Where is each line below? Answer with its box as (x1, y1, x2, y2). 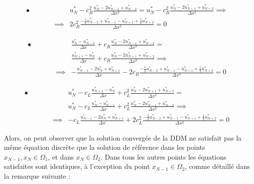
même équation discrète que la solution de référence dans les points (4, 142, 205, 152)
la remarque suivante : (4, 170, 70, 181)
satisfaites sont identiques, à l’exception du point (4, 161, 150, 171)
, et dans (48, 151, 74, 162)
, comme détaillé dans (185, 161, 250, 171)
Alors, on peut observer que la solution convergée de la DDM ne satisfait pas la (4, 132, 242, 143)
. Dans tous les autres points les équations (101, 151, 227, 162)
